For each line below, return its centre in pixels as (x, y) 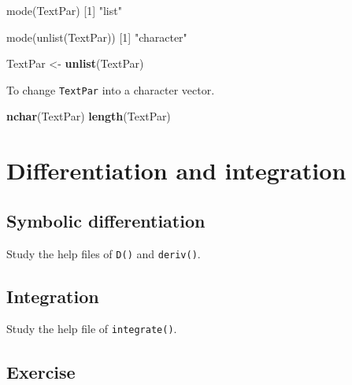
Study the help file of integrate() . (92, 329)
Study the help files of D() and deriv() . (104, 253)
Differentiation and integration (176, 170)
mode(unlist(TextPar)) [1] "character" (97, 37)
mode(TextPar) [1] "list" (64, 10)
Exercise (41, 371)
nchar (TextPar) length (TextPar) (89, 116)
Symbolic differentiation (106, 220)
